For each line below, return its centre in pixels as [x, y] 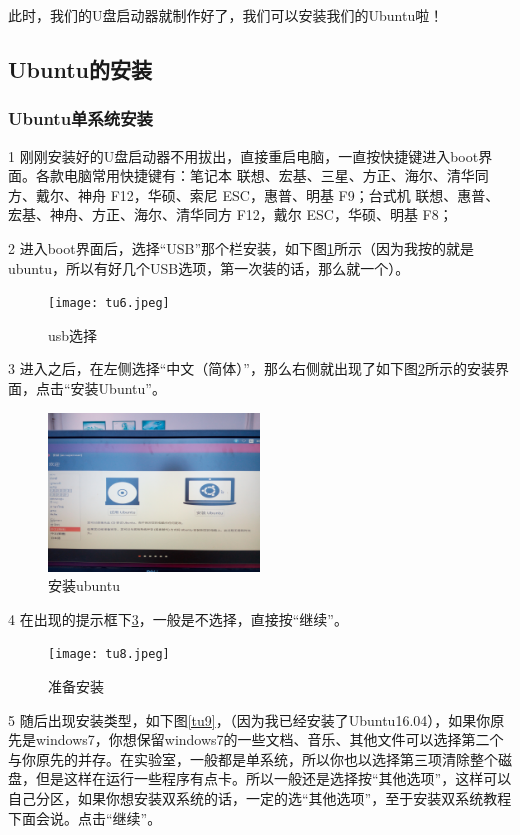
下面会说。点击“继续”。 [85, 817]
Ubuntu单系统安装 [80, 118]
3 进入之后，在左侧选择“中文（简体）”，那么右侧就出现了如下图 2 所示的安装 [251, 368]
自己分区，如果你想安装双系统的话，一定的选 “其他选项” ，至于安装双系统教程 [260, 798]
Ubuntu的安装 [80, 68]
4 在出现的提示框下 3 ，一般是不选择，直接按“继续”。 [178, 618]
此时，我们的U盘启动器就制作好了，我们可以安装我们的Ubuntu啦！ [226, 15]
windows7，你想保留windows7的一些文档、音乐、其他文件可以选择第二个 [269, 739]
